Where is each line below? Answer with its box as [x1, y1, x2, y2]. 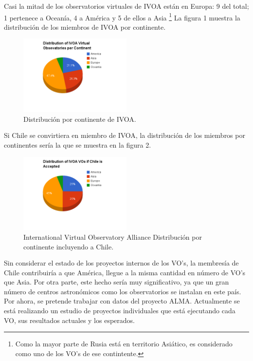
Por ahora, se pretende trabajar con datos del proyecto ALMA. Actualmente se [4, 296, 240, 306]
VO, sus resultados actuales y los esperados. [4, 315, 135, 325]
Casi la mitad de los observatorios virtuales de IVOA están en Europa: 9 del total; [4, 1, 249, 11]
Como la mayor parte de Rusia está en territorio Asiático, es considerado [15, 339, 233, 349]
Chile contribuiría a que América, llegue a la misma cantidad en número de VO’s [4, 267, 246, 277]
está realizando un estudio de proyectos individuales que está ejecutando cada [4, 305, 235, 316]
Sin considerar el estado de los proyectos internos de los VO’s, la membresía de [4, 258, 239, 268]
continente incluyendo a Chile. [23, 241, 114, 251]
